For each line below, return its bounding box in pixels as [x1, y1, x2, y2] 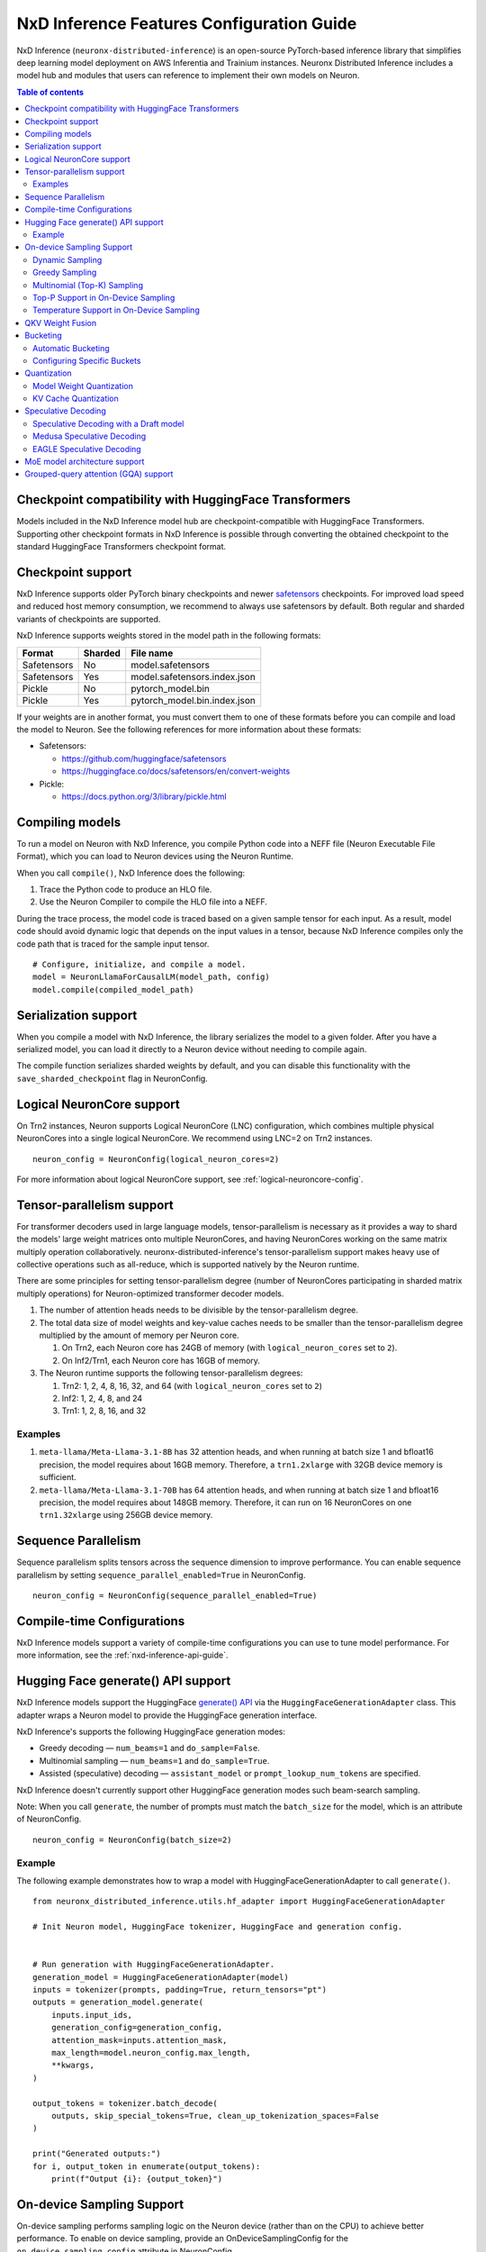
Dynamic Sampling [32, 254, 103, 265]
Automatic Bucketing [32, 342, 110, 353]
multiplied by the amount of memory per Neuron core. [39, 1330, 239, 1340]
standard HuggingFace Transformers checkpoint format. [16, 541, 227, 552]
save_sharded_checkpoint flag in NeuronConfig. [16, 1073, 209, 1084]
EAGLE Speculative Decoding [32, 443, 141, 454]
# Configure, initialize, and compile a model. [32, 959, 247, 969]
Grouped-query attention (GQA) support [24, 468, 174, 479]
